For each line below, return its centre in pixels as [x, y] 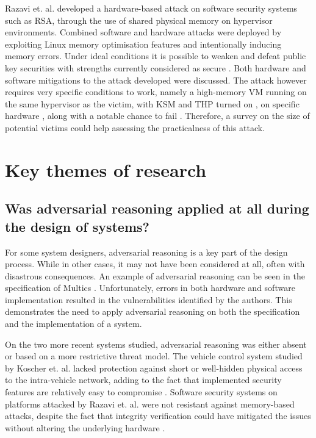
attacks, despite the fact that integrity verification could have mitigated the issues [158, 416]
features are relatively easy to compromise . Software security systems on [141, 392]
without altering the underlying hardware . [85, 427]
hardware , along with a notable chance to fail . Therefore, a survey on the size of [157, 116]
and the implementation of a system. [74, 324]
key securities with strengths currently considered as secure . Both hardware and [156, 67]
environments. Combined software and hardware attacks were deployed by [143, 32]
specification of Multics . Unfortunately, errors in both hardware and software [150, 288]
